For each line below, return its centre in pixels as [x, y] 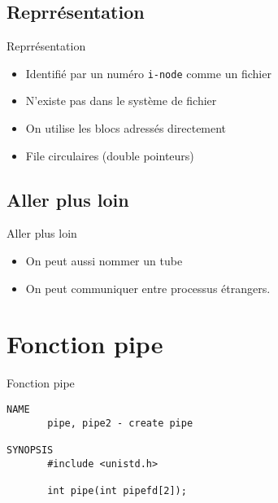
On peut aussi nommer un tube [104, 261]
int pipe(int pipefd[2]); [117, 490]
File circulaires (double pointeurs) [110, 155]
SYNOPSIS [30, 450]
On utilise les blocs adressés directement [126, 128]
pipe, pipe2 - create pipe [120, 423]
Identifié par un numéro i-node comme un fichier [148, 73]
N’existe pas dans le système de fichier [121, 101]
